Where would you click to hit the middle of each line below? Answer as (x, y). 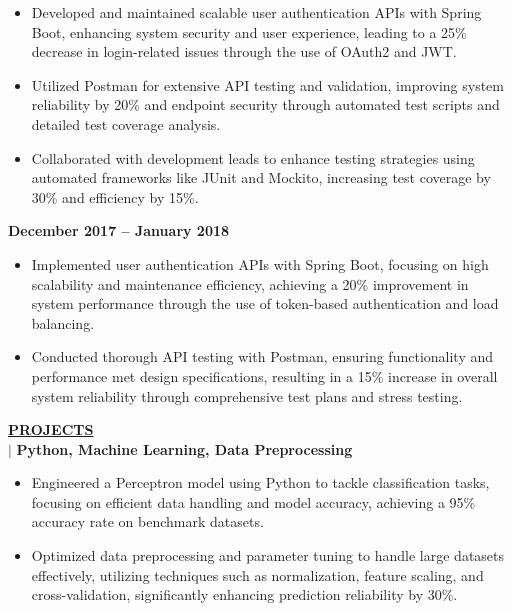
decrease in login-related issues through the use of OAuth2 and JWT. (244, 51)
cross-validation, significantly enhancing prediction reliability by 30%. (244, 594)
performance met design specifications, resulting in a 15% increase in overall (264, 375)
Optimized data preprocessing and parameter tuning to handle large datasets (268, 555)
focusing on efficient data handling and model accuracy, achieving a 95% (253, 501)
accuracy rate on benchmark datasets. (147, 521)
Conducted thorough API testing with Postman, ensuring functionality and (262, 356)
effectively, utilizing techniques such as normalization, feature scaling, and (257, 574)
